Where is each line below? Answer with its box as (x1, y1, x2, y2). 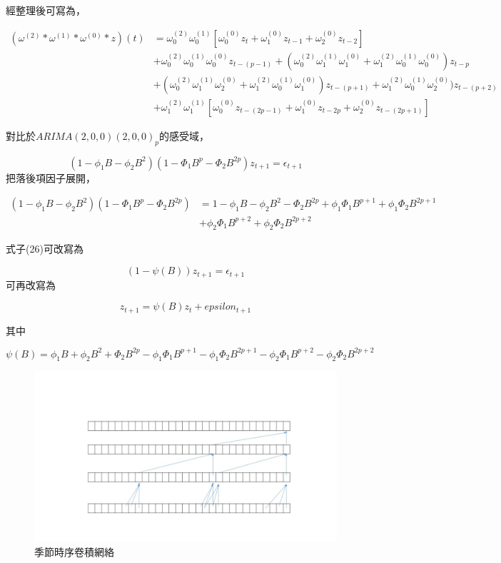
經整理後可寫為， (6, 3, 86, 17)
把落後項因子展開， (6, 170, 96, 185)
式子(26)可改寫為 (6, 241, 83, 256)
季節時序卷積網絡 (34, 544, 114, 559)
